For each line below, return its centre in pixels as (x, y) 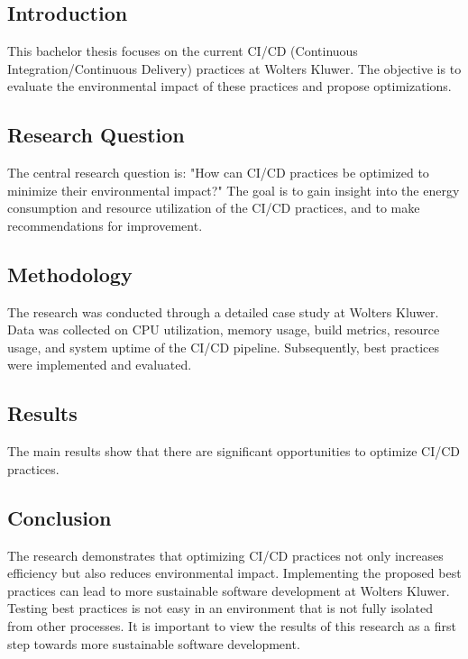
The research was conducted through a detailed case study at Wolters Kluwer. (223, 311)
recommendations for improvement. (105, 225)
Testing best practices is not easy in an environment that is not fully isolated (220, 608)
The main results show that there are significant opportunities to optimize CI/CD (234, 451)
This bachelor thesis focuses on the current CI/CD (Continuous (183, 50)
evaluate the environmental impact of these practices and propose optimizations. (229, 86)
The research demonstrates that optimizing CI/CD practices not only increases (225, 555)
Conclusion (60, 517)
